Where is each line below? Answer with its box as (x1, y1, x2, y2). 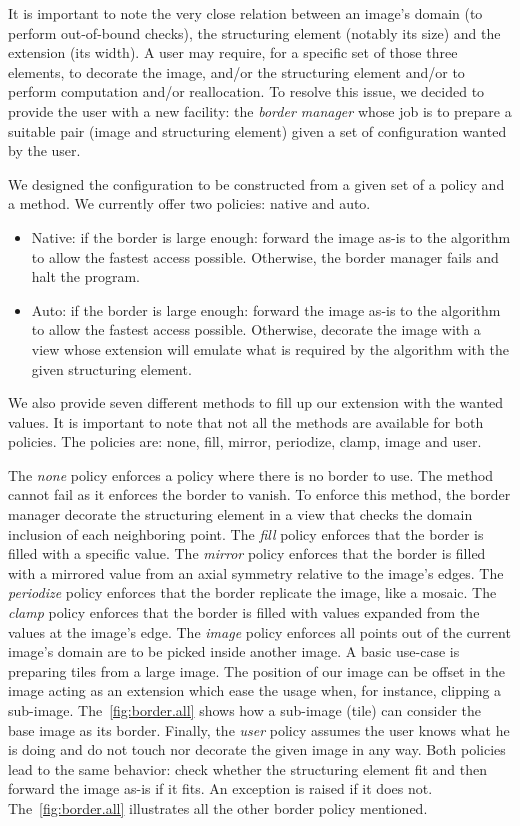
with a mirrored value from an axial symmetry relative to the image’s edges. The (8, 562, 504, 583)
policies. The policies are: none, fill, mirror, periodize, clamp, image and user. (8, 431, 482, 452)
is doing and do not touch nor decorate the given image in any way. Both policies (8, 739, 506, 760)
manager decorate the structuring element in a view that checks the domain (8, 504, 473, 525)
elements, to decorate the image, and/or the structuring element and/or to (8, 61, 465, 82)
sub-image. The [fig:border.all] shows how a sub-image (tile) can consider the (8, 700, 482, 720)
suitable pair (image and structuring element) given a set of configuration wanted (8, 120, 507, 141)
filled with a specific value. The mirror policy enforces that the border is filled (8, 543, 486, 564)
